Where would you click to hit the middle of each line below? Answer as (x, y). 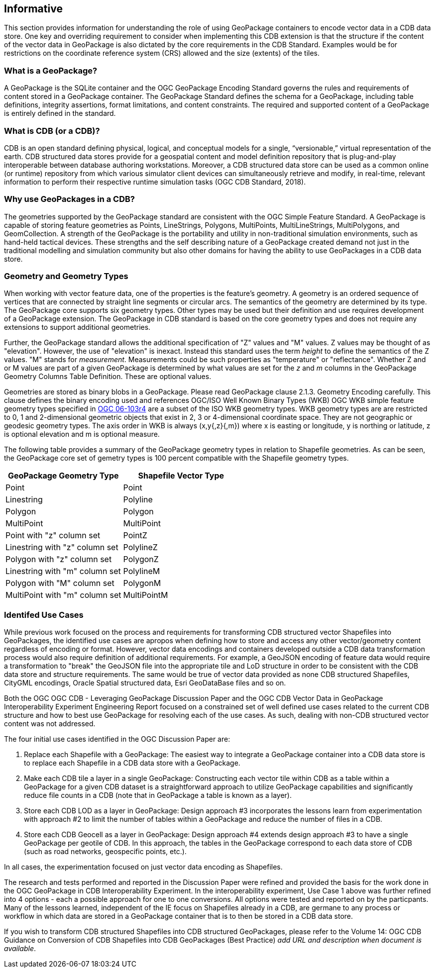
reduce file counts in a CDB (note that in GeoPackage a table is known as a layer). (158, 795)
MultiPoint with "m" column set (63, 595)
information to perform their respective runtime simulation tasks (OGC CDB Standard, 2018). (155, 182)
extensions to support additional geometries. (77, 327)
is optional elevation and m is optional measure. (82, 434)
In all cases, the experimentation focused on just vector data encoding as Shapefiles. (143, 867)
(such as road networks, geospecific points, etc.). (105, 852)
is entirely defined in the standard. (60, 113)
